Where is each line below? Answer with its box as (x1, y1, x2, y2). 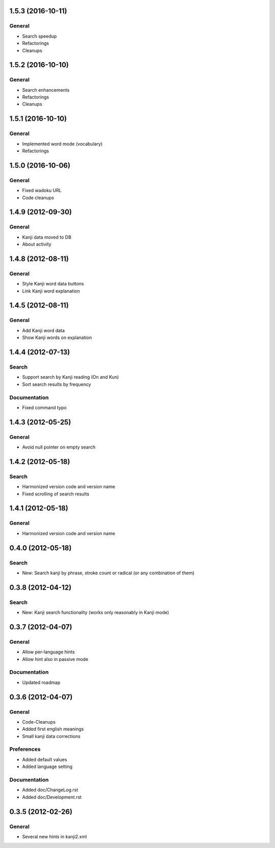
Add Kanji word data (22, 327, 65, 333)
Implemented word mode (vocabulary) (22, 141, 103, 147)
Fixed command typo (22, 404, 67, 410)
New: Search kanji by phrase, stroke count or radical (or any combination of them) (22, 570, 195, 576)
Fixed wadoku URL (22, 188, 62, 194)
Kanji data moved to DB (22, 234, 71, 240)
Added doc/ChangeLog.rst (22, 787, 78, 793)
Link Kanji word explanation (22, 288, 80, 294)
